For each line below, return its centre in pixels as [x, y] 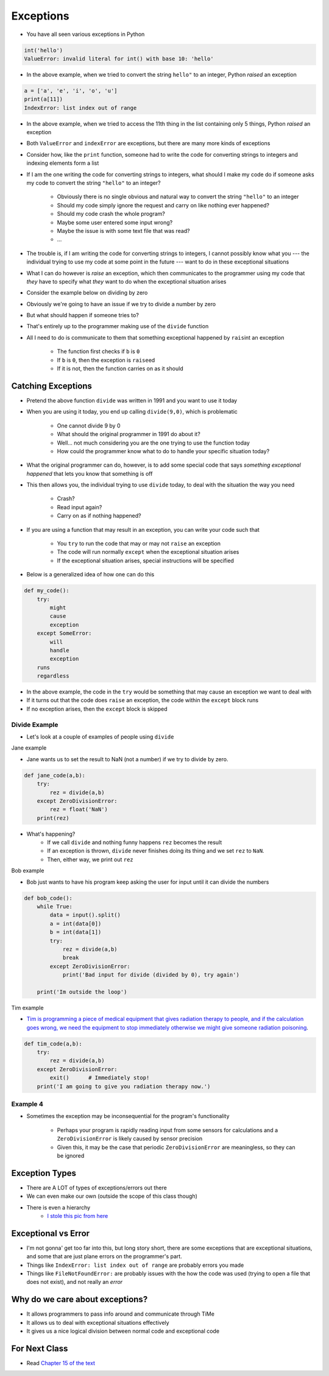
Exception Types [44, 1173]
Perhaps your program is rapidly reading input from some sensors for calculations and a [168, 1130]
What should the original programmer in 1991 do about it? [129, 434]
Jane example [29, 748]
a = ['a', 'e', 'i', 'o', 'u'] [71, 91]
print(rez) [53, 818]
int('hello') [44, 50]
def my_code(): [47, 591]
